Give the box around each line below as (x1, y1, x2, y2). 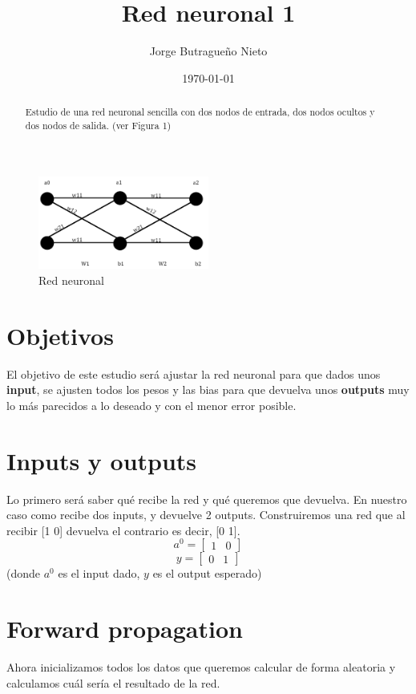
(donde (6, 565, 41, 582)
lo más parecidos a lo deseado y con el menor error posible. (6, 396, 297, 413)
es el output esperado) (152, 565, 262, 582)
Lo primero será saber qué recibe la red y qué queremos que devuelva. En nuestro (6, 490, 407, 507)
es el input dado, (58, 565, 140, 582)
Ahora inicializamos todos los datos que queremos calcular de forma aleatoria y (6, 659, 396, 676)
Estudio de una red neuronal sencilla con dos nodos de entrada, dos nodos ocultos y (25, 105, 375, 119)
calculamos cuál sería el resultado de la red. (6, 674, 220, 691)
